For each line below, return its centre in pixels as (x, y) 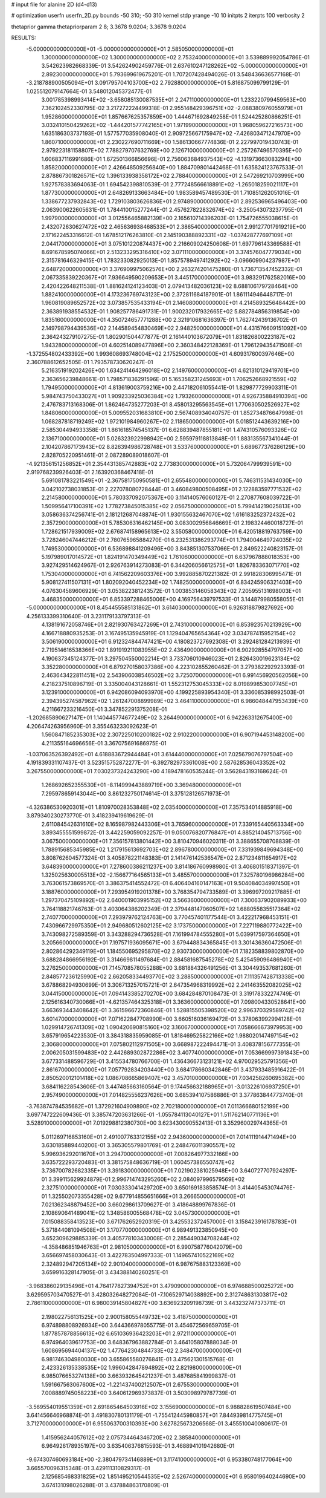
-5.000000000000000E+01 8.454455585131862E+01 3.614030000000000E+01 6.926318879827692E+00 (160, 607)
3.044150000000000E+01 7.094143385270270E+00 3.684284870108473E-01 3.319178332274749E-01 (171, 993)
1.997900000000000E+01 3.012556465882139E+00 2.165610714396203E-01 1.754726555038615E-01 (170, 218)
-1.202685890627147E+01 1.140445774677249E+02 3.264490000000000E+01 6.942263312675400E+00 (159, 718)
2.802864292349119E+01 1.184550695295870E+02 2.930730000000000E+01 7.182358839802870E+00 (173, 951)
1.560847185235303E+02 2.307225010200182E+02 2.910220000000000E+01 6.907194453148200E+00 (173, 734)
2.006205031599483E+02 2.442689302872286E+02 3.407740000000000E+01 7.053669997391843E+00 (175, 1053)
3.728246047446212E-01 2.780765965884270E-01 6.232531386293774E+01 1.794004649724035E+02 (172, 540)
